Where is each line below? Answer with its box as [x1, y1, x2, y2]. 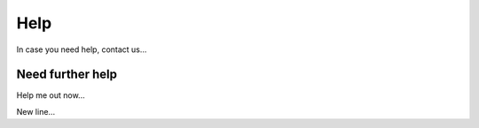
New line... [16, 106, 56, 117]
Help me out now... [16, 90, 85, 101]
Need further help [16, 67, 117, 82]
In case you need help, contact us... [16, 44, 147, 55]
